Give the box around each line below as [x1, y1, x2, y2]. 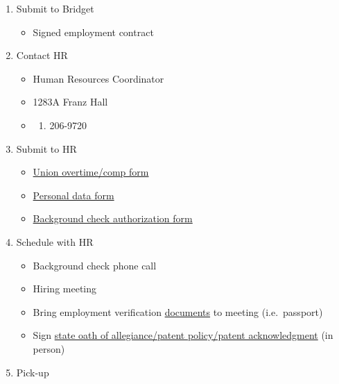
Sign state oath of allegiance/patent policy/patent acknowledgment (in [33, 328, 333, 342]
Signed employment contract [33, 24, 154, 39]
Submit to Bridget [16, 1, 94, 15]
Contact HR [16, 48, 68, 62]
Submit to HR [16, 141, 77, 156]
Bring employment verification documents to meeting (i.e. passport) [33, 304, 323, 319]
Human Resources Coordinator [33, 71, 164, 85]
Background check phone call [33, 258, 157, 272]
